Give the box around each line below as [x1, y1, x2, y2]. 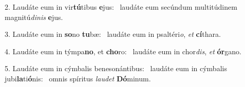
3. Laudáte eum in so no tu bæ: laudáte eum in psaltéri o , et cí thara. [5, 29, 221, 39]
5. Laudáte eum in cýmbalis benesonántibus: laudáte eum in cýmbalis [5, 63, 227, 74]
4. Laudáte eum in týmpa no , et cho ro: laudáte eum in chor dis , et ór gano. [5, 46, 241, 56]
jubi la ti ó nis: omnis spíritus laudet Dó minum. [5, 73, 151, 83]
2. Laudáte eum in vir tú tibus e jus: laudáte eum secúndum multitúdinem [5, 2, 237, 12]
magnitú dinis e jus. [5, 11, 63, 22]
